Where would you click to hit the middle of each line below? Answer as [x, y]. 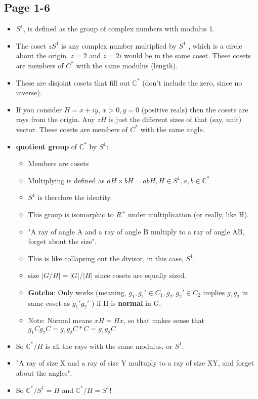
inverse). [29, 92]
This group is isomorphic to [71, 214]
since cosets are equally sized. [141, 275]
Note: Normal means [60, 320]
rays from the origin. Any [55, 119]
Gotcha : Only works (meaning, [77, 292]
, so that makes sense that [164, 320]
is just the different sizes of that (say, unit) [175, 119]
